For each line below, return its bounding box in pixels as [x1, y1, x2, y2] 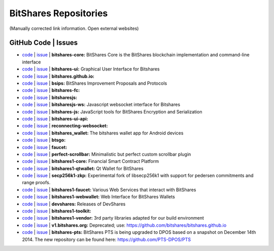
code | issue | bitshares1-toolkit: [22, 208, 91, 214]
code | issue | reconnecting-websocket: [22, 123, 108, 129]
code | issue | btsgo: [22, 137, 66, 143]
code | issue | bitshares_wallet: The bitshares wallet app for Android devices [22, 130, 184, 136]
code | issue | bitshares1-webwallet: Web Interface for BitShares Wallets [22, 194, 175, 200]
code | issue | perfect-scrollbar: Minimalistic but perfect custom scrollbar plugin [22, 151, 191, 157]
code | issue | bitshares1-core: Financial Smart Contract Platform [22, 158, 159, 164]
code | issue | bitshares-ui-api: [22, 116, 88, 122]
